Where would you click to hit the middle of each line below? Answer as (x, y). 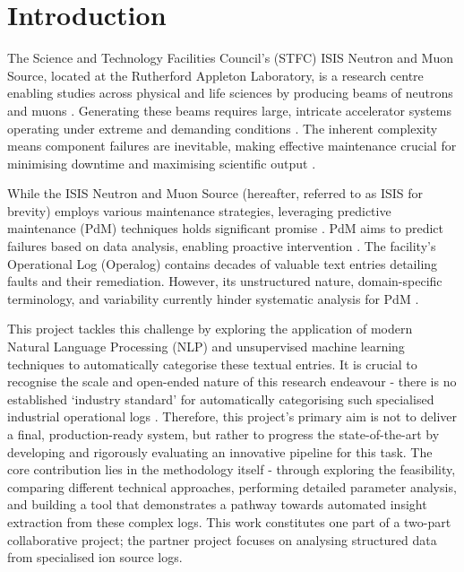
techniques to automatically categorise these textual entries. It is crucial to (212, 364)
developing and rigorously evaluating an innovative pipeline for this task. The (220, 451)
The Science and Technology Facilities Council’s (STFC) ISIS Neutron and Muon (230, 58)
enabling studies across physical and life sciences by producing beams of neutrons (230, 93)
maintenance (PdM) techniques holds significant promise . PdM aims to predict (225, 228)
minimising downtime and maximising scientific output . (162, 163)
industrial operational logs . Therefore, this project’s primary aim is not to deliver (232, 416)
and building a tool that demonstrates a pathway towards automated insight (217, 504)
